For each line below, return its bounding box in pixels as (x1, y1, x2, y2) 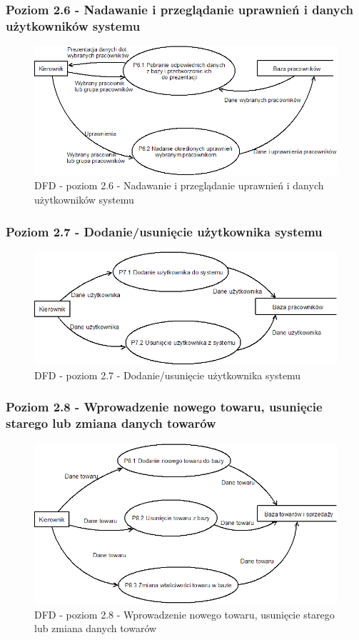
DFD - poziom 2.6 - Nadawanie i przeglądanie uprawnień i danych (34, 178, 324, 193)
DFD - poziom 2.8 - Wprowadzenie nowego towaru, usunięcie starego (34, 606, 335, 621)
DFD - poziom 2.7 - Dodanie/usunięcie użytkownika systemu (34, 367, 301, 382)
